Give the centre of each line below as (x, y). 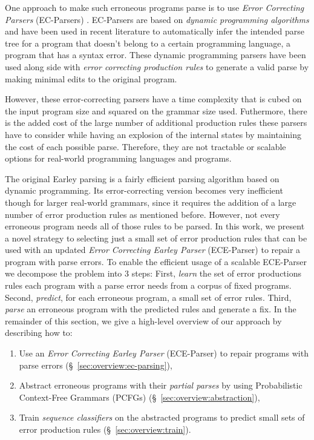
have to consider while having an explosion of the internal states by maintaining (153, 134)
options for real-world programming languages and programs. (118, 158)
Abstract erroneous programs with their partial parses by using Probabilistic (161, 385)
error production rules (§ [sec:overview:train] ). (105, 429)
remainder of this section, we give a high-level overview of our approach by (143, 320)
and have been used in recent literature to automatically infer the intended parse (155, 31)
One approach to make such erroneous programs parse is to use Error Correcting (155, 7)
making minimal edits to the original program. (91, 78)
